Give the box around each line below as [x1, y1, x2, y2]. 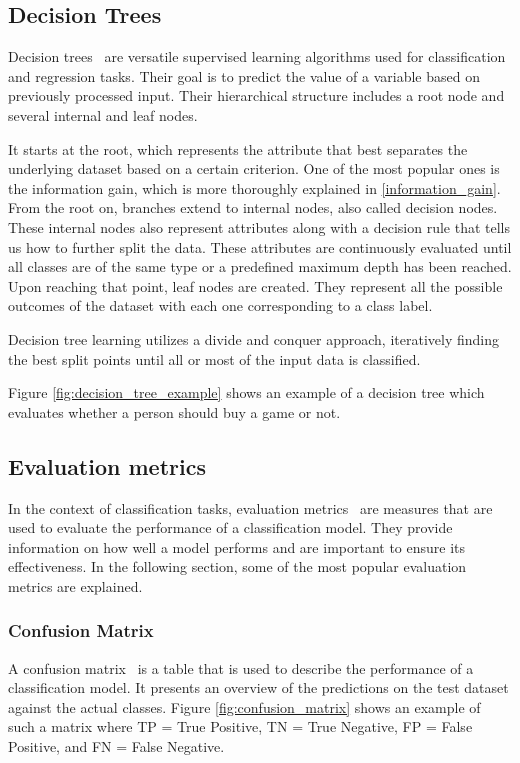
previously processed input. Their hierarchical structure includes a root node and [8, 85, 505, 106]
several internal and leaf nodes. [8, 104, 198, 125]
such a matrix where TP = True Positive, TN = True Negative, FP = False [8, 716, 473, 737]
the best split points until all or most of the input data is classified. [8, 348, 421, 369]
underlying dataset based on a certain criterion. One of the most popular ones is [8, 158, 500, 179]
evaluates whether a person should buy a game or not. [8, 401, 341, 422]
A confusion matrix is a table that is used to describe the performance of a [8, 657, 474, 678]
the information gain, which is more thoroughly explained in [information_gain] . [8, 177, 501, 198]
